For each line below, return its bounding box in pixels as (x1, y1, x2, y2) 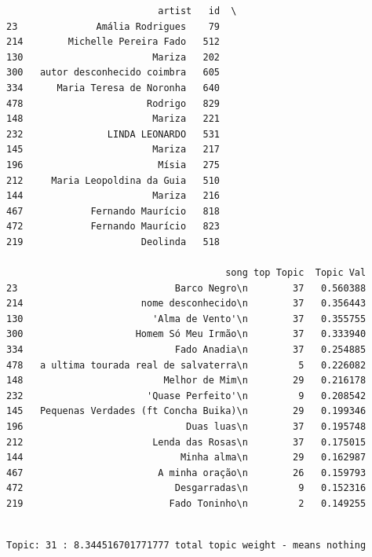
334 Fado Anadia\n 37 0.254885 (6, 344, 367, 356)
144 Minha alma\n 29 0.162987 (6, 452, 367, 464)
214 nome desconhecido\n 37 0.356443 (6, 298, 367, 310)
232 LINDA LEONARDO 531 (6, 128, 221, 140)
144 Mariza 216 (6, 190, 221, 202)
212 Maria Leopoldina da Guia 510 (6, 174, 221, 186)
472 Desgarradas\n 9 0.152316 (6, 482, 367, 494)
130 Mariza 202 (6, 51, 221, 63)
